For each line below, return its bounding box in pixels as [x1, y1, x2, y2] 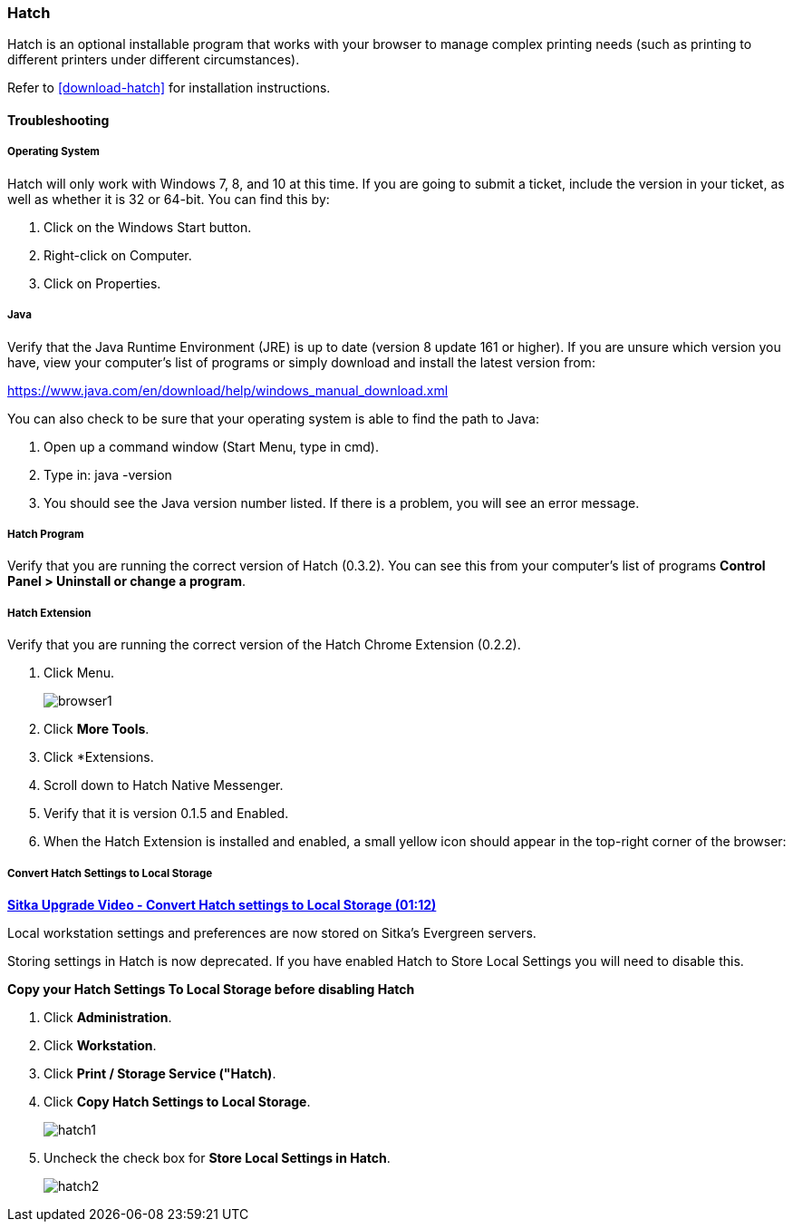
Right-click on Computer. [44, 247, 192, 263]
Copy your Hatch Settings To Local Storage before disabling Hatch [7, 980, 415, 997]
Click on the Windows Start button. [44, 219, 252, 235]
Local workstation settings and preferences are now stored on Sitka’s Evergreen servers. [7, 924, 537, 941]
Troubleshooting [7, 112, 110, 128]
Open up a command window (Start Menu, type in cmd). [44, 438, 379, 454]
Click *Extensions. [44, 749, 154, 766]
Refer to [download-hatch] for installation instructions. [7, 80, 331, 96]
